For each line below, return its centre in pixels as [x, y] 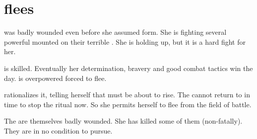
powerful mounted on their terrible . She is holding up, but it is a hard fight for [125, 41]
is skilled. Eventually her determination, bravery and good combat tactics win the [128, 68]
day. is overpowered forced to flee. [55, 78]
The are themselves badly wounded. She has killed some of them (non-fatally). [123, 121]
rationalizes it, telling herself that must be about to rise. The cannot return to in [127, 95]
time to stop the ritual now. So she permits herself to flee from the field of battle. [128, 104]
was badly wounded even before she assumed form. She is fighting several [115, 32]
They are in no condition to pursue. [58, 130]
